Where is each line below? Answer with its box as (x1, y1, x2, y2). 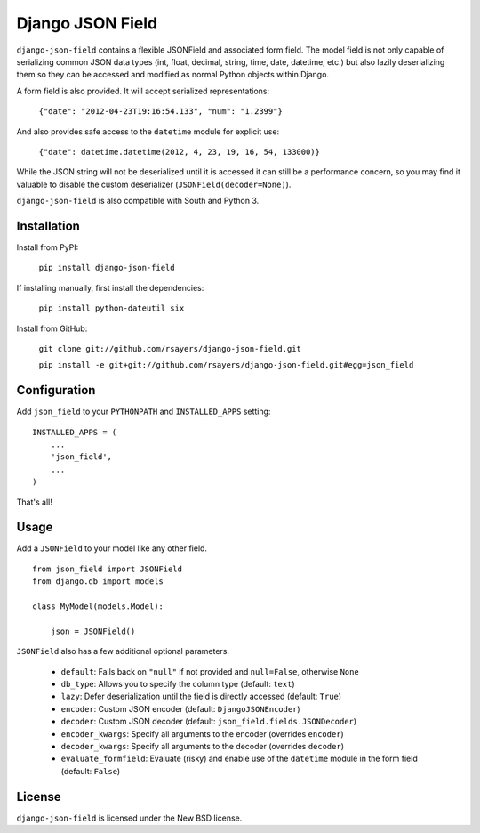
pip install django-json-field (38, 263, 175, 273)
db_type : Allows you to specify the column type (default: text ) (60, 678, 295, 689)
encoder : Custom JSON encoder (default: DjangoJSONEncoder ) (60, 703, 301, 714)
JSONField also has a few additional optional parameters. (16, 646, 230, 657)
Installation (16, 218, 80, 233)
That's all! (16, 497, 52, 507)
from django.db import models (32, 577, 164, 586)
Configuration (16, 383, 96, 398)
